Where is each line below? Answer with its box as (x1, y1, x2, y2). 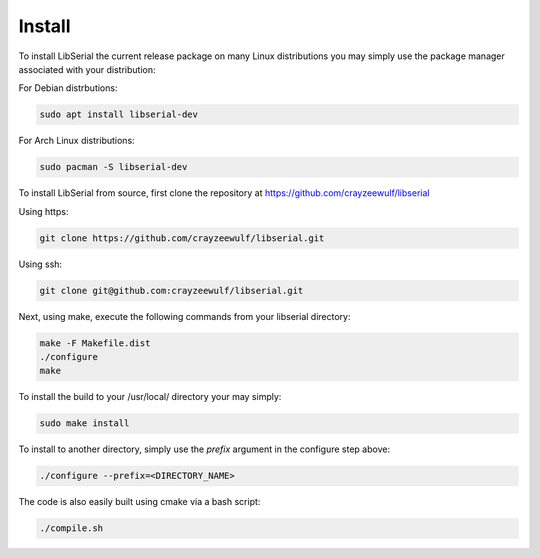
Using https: (18, 205, 69, 217)
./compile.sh (39, 523, 104, 534)
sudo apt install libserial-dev (39, 109, 199, 120)
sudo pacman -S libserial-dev (39, 161, 188, 173)
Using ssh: (18, 258, 63, 270)
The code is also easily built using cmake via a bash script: (18, 496, 261, 508)
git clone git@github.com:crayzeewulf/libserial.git (39, 285, 304, 296)
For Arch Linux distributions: (18, 135, 135, 147)
